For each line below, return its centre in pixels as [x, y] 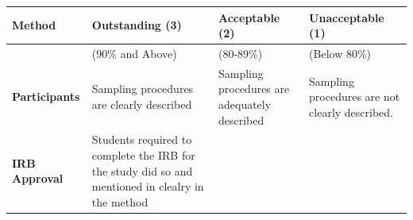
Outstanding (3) [137, 25]
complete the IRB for [143, 155]
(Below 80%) [340, 53]
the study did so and [142, 170]
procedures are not [355, 96]
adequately [245, 104]
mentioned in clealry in [148, 186]
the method [120, 201]
